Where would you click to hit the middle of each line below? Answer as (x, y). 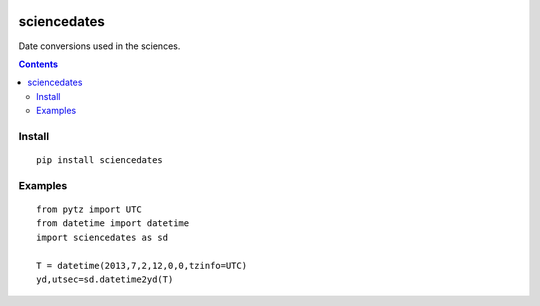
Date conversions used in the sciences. (99, 46)
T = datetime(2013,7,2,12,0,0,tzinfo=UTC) (142, 265)
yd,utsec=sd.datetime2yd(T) (105, 279)
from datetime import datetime (113, 223)
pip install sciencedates (100, 160)
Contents (38, 64)
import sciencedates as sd (102, 237)
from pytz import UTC (89, 209)
